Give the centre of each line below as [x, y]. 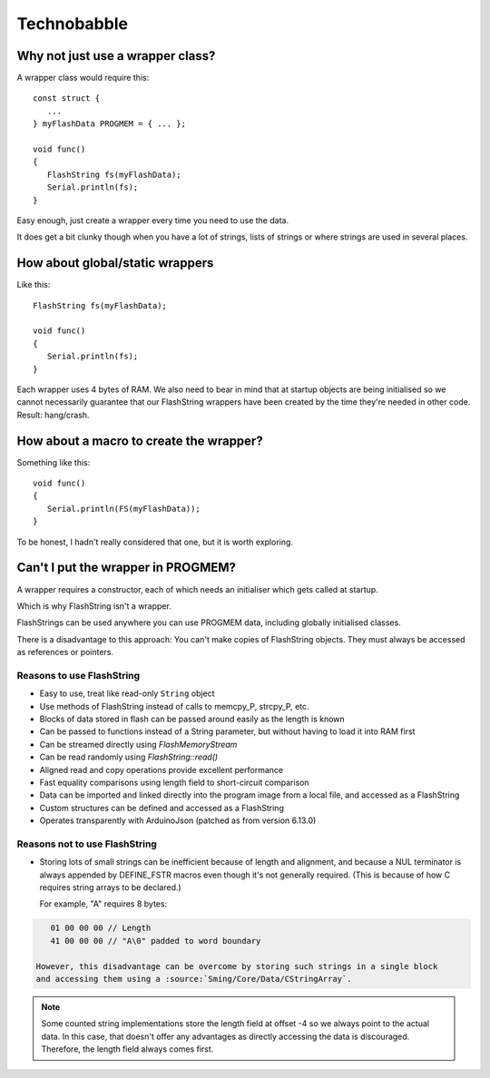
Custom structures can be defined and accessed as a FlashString [162, 808]
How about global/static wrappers [115, 263]
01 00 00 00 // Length [101, 928]
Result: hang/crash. [53, 415]
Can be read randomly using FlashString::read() [129, 757]
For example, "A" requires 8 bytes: [103, 904]
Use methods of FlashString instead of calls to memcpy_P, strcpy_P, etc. [174, 706]
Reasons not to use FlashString [87, 844]
